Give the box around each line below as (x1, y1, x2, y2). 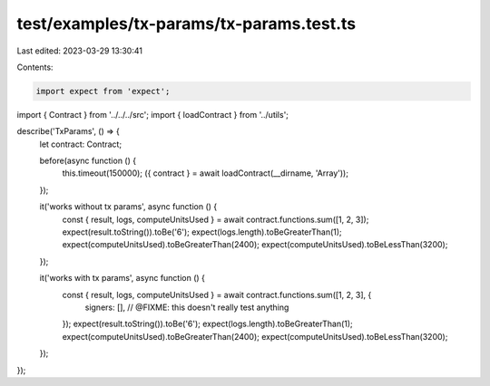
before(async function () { (39, 155, 136, 167)
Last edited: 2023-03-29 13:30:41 (16, 45, 142, 56)
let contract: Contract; (39, 139, 122, 150)
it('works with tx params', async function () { (39, 273, 206, 284)
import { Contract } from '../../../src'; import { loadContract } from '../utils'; (16, 109, 289, 120)
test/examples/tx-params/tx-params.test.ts (16, 14, 357, 34)
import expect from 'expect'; (35, 86, 171, 96)
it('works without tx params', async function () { (39, 201, 218, 212)
